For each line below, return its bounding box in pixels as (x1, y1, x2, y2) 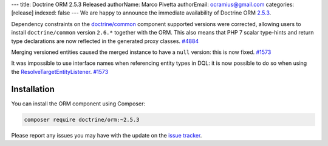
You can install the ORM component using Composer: (11, 100, 146, 107)
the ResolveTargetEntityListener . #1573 (11, 68, 109, 75)
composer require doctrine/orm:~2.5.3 (24, 116, 140, 123)
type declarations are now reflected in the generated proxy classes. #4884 (11, 37, 199, 45)
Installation (11, 84, 55, 94)
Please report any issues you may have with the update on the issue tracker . (11, 131, 202, 139)
